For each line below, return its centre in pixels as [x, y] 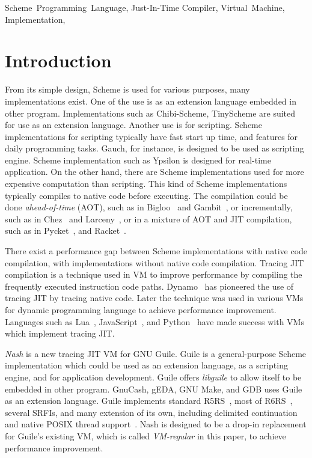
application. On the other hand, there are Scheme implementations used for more [154, 172]
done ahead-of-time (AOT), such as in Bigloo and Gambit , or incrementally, [149, 207]
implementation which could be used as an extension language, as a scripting [146, 365]
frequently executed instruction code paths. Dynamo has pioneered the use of [149, 286]
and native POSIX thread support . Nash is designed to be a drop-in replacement [156, 424]
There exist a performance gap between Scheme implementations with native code [156, 251]
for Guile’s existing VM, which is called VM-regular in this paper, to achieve [145, 435]
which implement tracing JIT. [60, 333]
